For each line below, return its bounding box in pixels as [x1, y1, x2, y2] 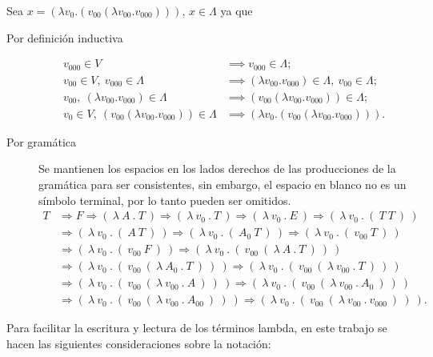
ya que [220, 2, 253, 18]
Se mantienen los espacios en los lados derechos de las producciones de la [38, 160, 396, 177]
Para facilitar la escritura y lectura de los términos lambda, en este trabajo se [6, 319, 387, 336]
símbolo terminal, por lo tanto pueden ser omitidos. [38, 191, 291, 208]
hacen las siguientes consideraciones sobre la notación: [6, 335, 271, 351]
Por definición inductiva [6, 29, 123, 46]
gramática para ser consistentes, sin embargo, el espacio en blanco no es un [38, 175, 407, 192]
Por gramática [6, 133, 76, 150]
